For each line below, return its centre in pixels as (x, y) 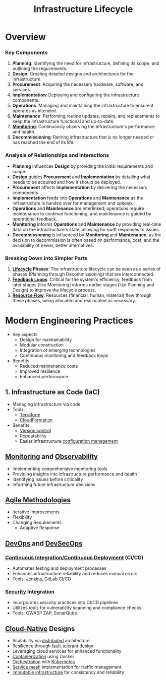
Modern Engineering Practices (69, 321)
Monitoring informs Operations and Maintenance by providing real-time (87, 224)
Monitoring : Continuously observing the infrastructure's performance (83, 127)
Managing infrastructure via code (46, 404)
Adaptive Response (40, 528)
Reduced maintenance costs (49, 366)
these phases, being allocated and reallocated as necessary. (74, 301)
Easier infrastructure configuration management (69, 441)
